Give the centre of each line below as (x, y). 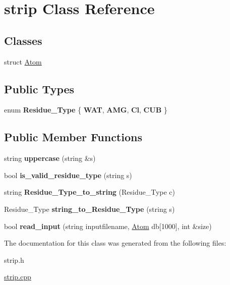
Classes (23, 40)
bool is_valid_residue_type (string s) (68, 175)
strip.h (14, 260)
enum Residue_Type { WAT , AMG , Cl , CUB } (86, 110)
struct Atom (23, 61)
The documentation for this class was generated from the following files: (115, 243)
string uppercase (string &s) (50, 158)
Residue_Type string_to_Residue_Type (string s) (90, 209)
